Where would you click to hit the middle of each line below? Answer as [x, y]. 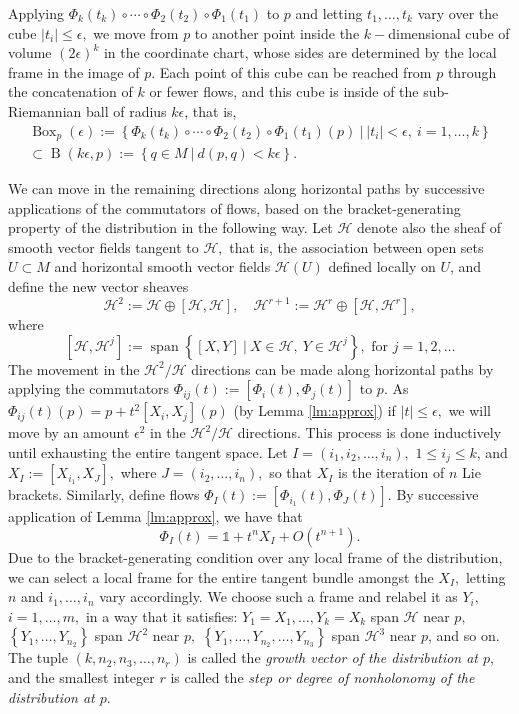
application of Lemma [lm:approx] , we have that [155, 516]
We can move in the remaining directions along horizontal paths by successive [246, 188]
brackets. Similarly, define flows [104, 494]
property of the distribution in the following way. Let [170, 227]
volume [30, 52]
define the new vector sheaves [98, 286]
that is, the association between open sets [356, 246]
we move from [136, 32]
